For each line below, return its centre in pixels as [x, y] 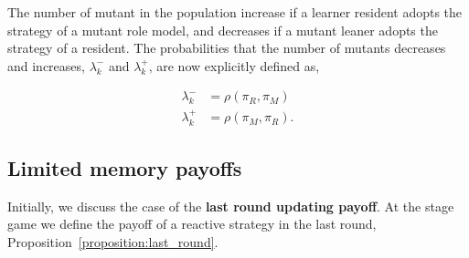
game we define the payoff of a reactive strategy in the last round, [192, 224]
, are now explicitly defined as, [234, 65]
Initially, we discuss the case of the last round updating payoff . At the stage [231, 206]
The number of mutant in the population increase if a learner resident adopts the [235, 12]
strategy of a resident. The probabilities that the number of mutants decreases [227, 48]
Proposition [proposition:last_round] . [113, 242]
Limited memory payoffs [125, 168]
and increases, [46, 65]
